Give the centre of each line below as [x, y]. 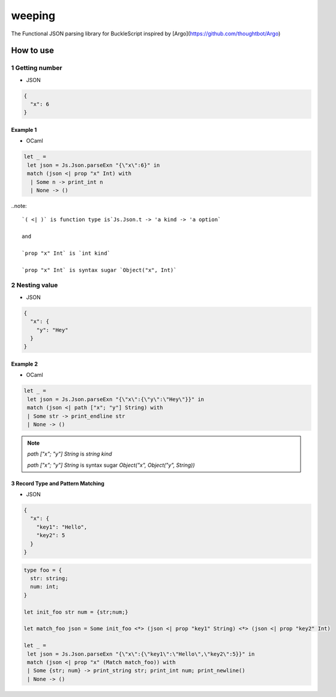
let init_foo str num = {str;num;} [76, 612]
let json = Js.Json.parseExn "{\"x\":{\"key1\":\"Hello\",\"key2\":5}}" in [141, 654]
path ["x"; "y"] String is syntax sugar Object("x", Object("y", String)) [111, 465]
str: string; [49, 578]
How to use [32, 51]
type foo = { [43, 570]
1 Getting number [37, 68]
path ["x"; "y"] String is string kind [70, 454]
